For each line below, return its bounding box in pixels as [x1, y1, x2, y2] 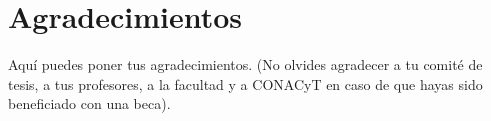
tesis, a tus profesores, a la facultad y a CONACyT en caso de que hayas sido [8, 73, 483, 94]
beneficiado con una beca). [8, 93, 171, 114]
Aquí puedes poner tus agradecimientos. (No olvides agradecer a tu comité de [8, 54, 483, 75]
